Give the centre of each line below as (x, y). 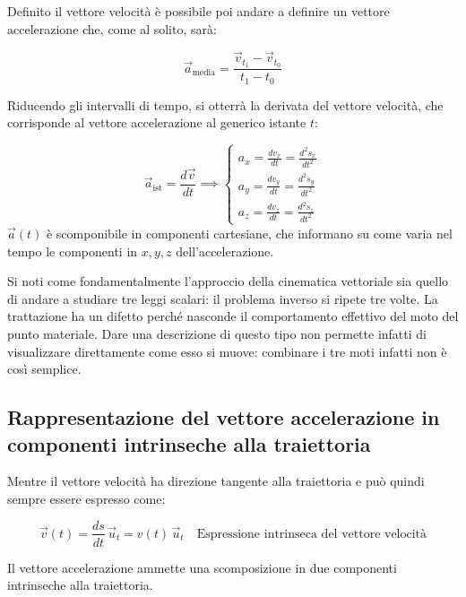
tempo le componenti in (73, 251)
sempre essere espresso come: (86, 498)
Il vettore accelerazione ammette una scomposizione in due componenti (202, 567)
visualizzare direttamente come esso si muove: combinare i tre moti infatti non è (227, 351)
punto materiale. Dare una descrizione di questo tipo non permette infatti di (217, 333)
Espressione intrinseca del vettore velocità (312, 534)
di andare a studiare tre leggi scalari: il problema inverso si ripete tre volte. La (223, 298)
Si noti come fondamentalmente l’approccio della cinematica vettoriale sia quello (228, 281)
